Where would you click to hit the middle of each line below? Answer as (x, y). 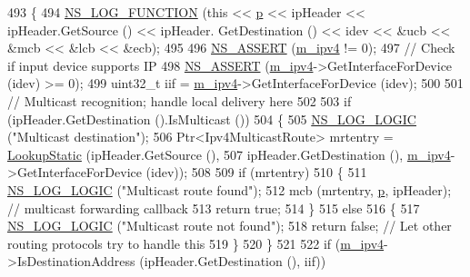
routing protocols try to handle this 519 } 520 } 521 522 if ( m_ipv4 (196, 243)
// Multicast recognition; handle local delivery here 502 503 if (180, 100)
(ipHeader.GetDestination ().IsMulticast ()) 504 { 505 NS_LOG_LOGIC (212, 119)
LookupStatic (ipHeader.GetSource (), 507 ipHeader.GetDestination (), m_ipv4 (229, 154)
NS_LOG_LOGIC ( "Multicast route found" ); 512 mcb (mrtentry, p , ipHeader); (230, 189)
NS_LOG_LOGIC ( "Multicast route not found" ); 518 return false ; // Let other (230, 226)
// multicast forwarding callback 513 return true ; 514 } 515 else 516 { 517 (214, 208)
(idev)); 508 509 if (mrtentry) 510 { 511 (256, 172)
